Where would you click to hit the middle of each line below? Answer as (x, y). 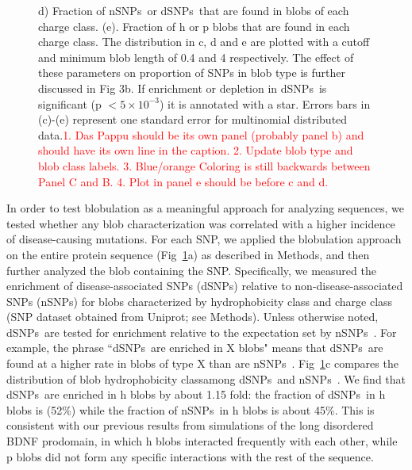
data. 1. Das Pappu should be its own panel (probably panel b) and (201, 134)
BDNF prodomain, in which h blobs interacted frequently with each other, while (202, 441)
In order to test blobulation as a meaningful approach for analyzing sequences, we (205, 208)
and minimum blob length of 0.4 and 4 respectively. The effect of (196, 57)
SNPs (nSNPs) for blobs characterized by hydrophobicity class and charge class (200, 301)
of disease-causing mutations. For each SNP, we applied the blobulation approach (204, 239)
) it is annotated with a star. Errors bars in (265, 103)
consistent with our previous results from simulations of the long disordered (190, 425)
